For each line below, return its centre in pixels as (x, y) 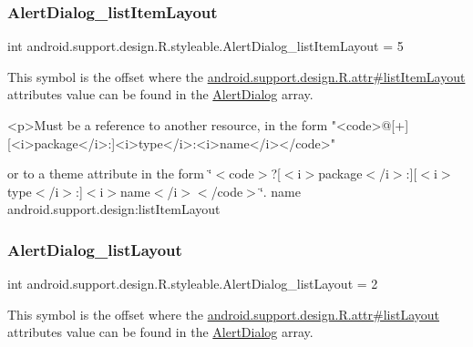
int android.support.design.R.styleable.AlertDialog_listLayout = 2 (193, 284)
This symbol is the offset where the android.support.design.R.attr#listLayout (224, 314)
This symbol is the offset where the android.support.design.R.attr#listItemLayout (236, 76)
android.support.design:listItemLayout (114, 209)
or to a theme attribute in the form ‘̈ (110, 173)
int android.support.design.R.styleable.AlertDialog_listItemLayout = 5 (206, 46)
